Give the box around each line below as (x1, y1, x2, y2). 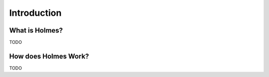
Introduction (9, 7, 62, 18)
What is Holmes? (9, 26, 63, 35)
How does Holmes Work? (9, 52, 89, 60)
